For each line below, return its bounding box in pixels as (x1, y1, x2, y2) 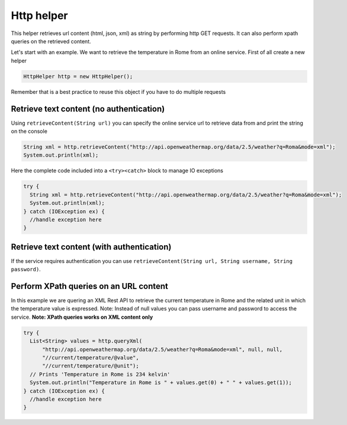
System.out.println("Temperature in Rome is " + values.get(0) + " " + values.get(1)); (30, 379, 293, 386)
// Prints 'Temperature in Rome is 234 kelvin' (30, 371, 171, 378)
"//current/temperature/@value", (42, 354, 139, 361)
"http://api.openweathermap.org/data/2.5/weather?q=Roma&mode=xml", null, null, (42, 346, 283, 353)
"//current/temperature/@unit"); (42, 363, 139, 369)
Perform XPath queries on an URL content (11, 281, 168, 291)
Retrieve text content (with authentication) (11, 242, 172, 252)
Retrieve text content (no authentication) (11, 104, 165, 114)
